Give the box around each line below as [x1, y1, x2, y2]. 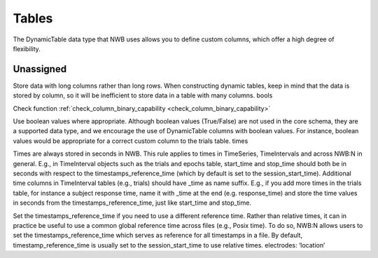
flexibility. [13, 44, 41, 53]
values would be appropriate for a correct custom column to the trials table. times [13, 137, 248, 145]
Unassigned [13, 63, 66, 75]
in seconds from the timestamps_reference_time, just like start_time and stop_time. [13, 198, 252, 207]
